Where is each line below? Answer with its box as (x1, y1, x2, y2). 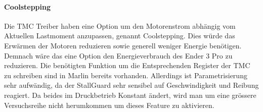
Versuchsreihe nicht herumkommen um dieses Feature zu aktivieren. (4, 99, 214, 110)
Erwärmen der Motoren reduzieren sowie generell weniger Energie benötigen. (4, 40, 242, 50)
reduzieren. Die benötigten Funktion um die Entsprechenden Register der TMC (4, 60, 250, 71)
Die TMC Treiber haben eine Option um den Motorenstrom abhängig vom (4, 20, 236, 31)
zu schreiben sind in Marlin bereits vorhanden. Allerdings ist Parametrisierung (4, 70, 247, 80)
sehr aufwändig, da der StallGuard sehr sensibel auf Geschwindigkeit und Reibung (4, 80, 259, 90)
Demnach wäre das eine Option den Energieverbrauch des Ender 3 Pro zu (4, 50, 233, 61)
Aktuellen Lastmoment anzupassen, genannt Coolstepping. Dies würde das (4, 30, 235, 41)
